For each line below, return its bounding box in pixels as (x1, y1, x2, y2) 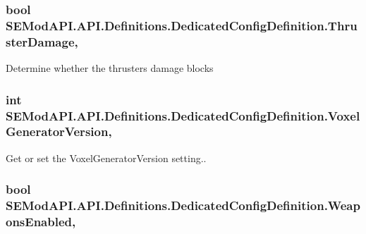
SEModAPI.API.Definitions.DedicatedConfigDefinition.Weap (6, 197, 360, 214)
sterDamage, (6, 32, 78, 50)
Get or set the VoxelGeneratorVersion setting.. (6, 150, 207, 165)
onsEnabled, (6, 213, 76, 230)
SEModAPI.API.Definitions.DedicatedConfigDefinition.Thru (6, 16, 358, 34)
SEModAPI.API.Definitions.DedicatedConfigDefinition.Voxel (6, 106, 360, 124)
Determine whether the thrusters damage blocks (6, 61, 214, 75)
